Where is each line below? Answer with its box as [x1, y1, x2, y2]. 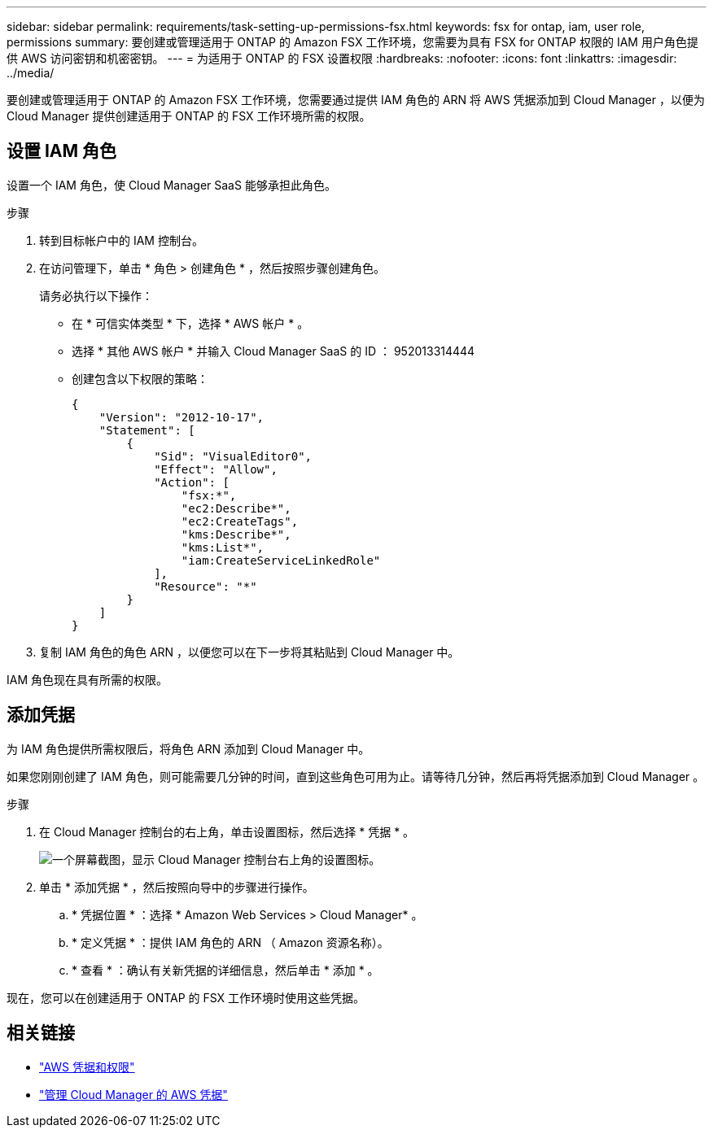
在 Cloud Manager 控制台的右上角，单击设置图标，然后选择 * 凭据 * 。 [39, 824, 415, 839]
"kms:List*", [181, 540, 265, 554]
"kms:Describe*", [181, 527, 291, 541]
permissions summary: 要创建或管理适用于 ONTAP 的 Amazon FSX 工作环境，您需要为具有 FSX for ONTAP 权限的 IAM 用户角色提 [7, 35, 698, 49]
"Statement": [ [98, 423, 195, 437]
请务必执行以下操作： [39, 288, 153, 303]
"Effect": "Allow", [154, 462, 278, 476]
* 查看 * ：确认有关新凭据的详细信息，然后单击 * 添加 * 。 [72, 962, 379, 977]
